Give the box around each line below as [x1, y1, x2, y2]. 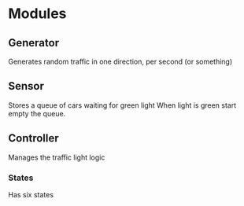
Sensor [8, 79, 45, 93]
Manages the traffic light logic [8, 153, 105, 162]
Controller [8, 131, 59, 145]
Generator [8, 36, 60, 50]
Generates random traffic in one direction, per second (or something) [8, 57, 233, 66]
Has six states [8, 189, 54, 199]
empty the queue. [8, 109, 66, 118]
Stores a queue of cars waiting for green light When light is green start [8, 100, 237, 110]
